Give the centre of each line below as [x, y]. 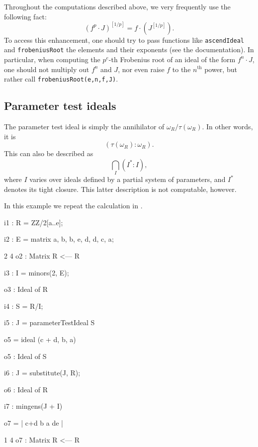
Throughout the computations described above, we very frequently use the [117, 6]
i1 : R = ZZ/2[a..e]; [34, 222]
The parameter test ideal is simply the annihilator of [84, 126]
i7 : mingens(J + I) [33, 406]
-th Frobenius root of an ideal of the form [172, 59]
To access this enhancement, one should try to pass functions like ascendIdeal [124, 40]
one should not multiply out [47, 69]
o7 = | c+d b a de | [34, 423]
